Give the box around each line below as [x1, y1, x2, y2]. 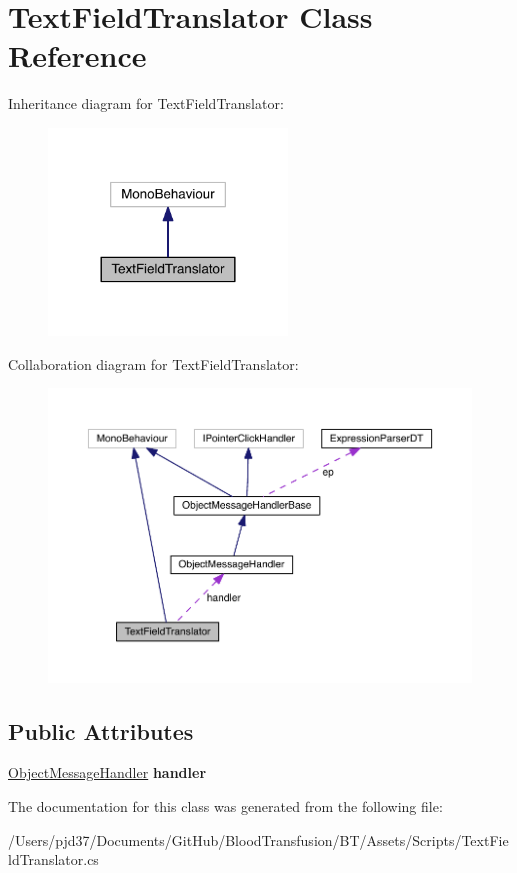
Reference [8, 35, 147, 76]
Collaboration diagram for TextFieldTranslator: [8, 353, 299, 374]
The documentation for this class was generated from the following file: [8, 795, 443, 816]
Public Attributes [8, 715, 194, 746]
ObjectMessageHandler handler [8, 762, 207, 783]
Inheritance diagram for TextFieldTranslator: [8, 93, 284, 114]
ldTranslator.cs [8, 849, 99, 870]
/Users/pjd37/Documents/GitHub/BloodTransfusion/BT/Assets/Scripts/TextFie [8, 829, 509, 850]
